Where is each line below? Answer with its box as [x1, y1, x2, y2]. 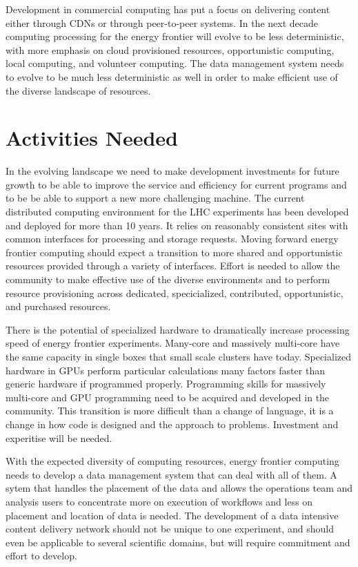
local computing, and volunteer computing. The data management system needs [6, 56, 344, 70]
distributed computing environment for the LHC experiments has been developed [6, 204, 349, 219]
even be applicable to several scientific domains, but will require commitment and [6, 535, 350, 549]
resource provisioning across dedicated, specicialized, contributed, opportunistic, [6, 285, 344, 300]
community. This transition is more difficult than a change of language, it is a [6, 403, 334, 418]
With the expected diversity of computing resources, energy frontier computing [6, 454, 339, 468]
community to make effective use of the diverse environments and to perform [6, 272, 330, 287]
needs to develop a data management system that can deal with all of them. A [6, 467, 337, 481]
